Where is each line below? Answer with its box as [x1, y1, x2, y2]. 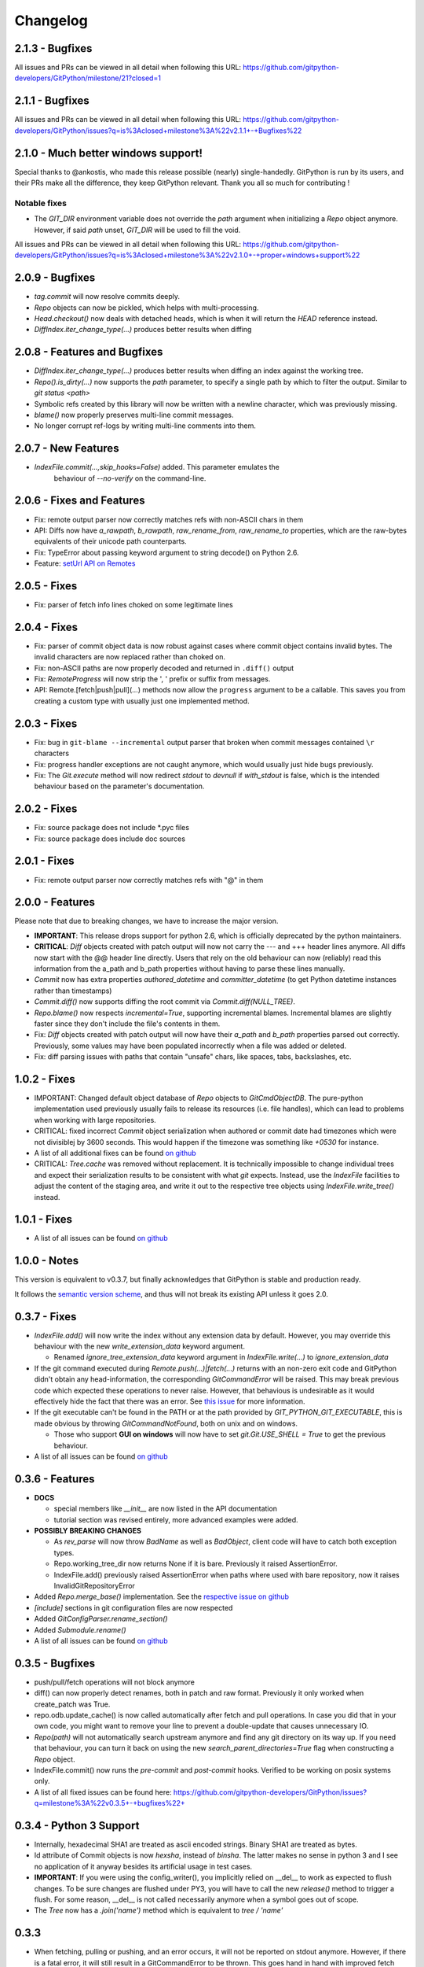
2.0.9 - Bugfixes [14, 271, 96, 285]
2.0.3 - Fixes [14, 717, 78, 730]
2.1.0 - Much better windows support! [14, 146, 203, 160]
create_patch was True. [34, 1699, 111, 1709]
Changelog [14, 12, 88, 29]
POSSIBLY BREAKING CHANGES [34, 1526, 141, 1535]
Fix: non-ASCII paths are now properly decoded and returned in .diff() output [34, 663, 294, 673]
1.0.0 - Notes [14, 1254, 79, 1268]
